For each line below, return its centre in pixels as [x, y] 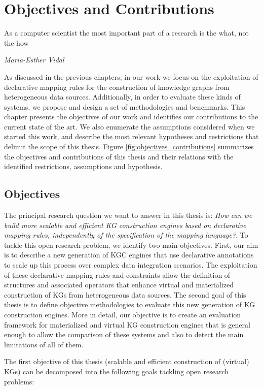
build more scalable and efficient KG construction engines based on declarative [125, 225]
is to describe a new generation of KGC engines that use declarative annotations [129, 255]
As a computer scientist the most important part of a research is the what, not [126, 33]
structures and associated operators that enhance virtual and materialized [119, 285]
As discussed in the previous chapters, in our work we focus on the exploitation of [131, 76]
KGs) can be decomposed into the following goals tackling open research [117, 371]
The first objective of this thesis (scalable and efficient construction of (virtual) [127, 361]
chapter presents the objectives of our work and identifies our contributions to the [131, 117]
